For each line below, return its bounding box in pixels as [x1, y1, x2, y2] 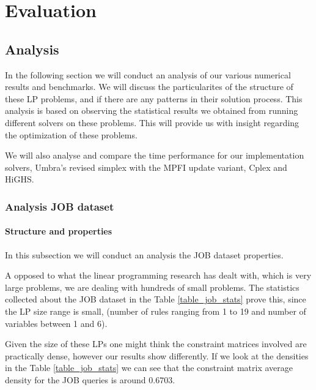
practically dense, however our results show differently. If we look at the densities [5, 349, 309, 362]
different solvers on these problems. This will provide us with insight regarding [5, 116, 299, 129]
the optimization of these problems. [5, 128, 138, 141]
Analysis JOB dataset [5, 198, 114, 214]
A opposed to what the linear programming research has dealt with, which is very [5, 269, 312, 282]
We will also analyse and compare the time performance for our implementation [5, 149, 304, 162]
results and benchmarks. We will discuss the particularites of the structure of [5, 80, 293, 93]
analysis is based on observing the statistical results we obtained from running [5, 104, 298, 117]
